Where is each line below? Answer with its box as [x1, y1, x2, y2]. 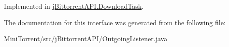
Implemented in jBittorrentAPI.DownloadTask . [4, 1, 143, 11]
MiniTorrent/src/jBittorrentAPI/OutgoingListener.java [4, 33, 168, 44]
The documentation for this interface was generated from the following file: [4, 17, 226, 27]
